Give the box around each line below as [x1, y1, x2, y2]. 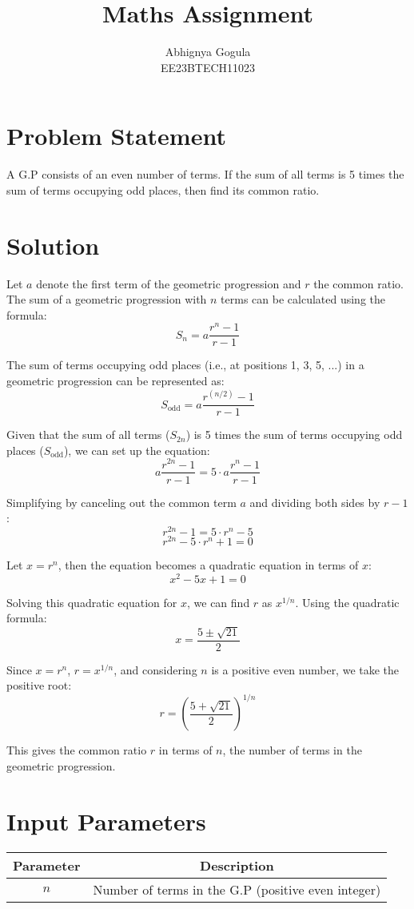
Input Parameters [6, 804, 206, 837]
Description [200, 855, 274, 875]
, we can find [187, 593, 250, 610]
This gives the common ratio [6, 742, 147, 758]
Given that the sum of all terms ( [6, 426, 170, 443]
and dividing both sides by [249, 493, 380, 510]
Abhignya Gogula [165, 43, 251, 60]
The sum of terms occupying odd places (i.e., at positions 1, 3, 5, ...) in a [6, 356, 364, 373]
